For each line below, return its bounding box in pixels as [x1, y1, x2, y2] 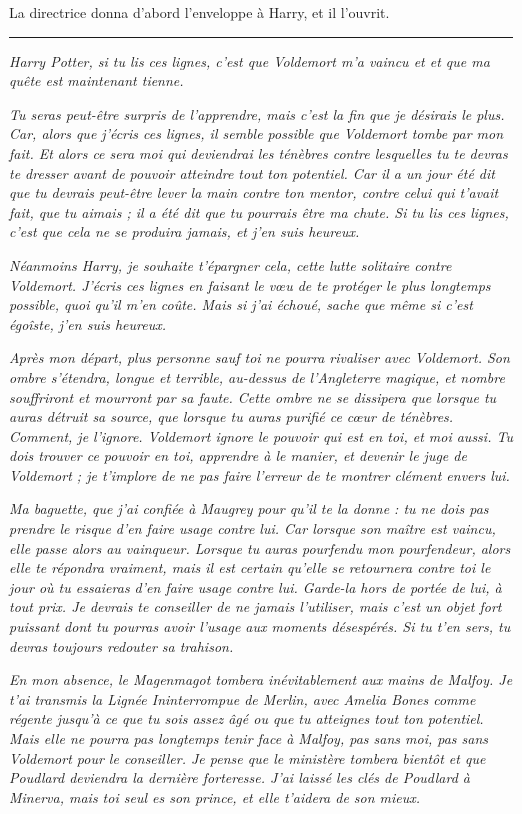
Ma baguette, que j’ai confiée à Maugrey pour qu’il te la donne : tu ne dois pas [9, 498, 489, 519]
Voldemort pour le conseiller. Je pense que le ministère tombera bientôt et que [9, 747, 486, 768]
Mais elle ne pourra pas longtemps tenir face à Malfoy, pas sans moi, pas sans [9, 728, 489, 748]
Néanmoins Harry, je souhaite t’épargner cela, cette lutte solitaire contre [9, 254, 452, 275]
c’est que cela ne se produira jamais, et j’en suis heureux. [9, 221, 360, 242]
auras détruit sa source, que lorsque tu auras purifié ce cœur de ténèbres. [9, 406, 454, 427]
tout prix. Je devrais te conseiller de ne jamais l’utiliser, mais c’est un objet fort [9, 596, 502, 617]
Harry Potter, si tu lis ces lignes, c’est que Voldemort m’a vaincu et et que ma [9, 50, 490, 71]
